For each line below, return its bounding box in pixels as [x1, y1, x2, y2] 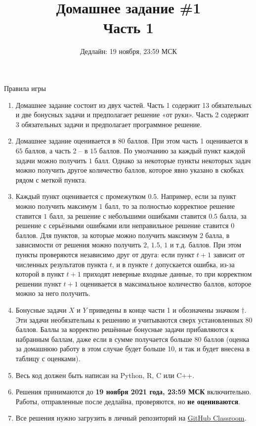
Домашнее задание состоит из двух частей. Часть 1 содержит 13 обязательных [15, 99, 252, 110]
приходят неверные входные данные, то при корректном [83, 269, 252, 279]
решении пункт [15, 278, 61, 288]
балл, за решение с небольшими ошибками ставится [49, 210, 207, 221]
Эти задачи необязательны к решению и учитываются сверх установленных [15, 314, 243, 325]
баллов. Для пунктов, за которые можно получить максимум [15, 230, 198, 240]
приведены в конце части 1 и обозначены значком [89, 304, 239, 315]
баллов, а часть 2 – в [25, 145, 88, 156]
